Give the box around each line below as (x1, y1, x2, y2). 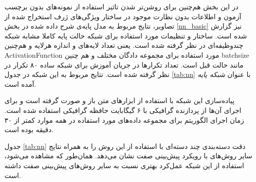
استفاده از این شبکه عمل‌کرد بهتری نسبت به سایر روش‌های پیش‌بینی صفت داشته (4, 160, 244, 170)
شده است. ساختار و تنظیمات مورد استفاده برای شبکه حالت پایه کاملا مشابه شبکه (4, 30, 247, 40)
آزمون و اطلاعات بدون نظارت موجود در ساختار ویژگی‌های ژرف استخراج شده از (4, 11, 242, 21)
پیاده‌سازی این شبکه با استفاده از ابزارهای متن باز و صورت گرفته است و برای (4, 95, 235, 106)
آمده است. (4, 78, 37, 89)
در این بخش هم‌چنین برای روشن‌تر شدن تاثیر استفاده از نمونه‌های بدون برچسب (4, 1, 239, 11)
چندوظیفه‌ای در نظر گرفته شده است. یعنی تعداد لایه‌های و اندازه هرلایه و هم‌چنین (4, 40, 244, 50)
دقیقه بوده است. (4, 124, 54, 135)
